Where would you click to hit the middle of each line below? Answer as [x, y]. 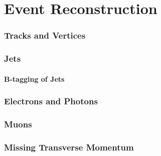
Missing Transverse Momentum [69, 147]
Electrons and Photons [51, 101]
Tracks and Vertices [45, 35]
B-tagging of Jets [34, 79]
